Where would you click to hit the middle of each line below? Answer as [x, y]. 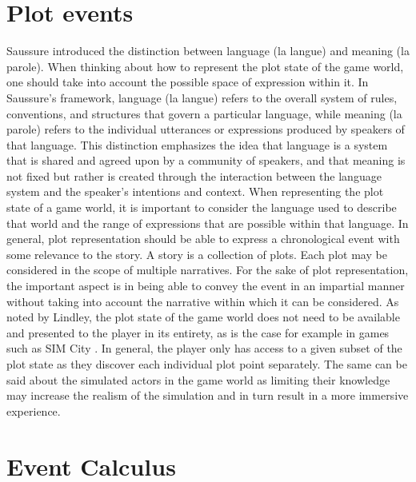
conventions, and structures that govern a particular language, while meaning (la [204, 113]
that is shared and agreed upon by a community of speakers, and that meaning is [206, 160]
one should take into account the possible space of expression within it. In [188, 82]
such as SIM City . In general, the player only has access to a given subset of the [204, 348]
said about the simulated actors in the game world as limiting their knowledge [198, 379]
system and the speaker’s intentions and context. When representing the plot [195, 191]
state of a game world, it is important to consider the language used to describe [202, 207]
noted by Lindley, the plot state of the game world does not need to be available [203, 317]
